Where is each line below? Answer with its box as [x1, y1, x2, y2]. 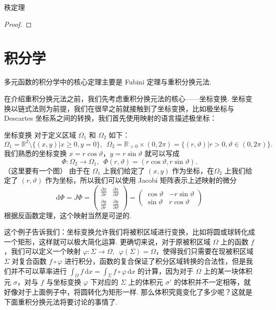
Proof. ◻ [4, 18, 32, 29]
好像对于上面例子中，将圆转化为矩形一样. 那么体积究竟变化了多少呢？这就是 [4, 286, 253, 297]
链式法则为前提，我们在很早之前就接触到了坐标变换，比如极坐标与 [17, 103, 234, 113]
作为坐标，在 [172, 165, 214, 175]
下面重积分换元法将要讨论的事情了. [4, 296, 118, 307]
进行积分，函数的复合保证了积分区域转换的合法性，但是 [64, 255, 246, 266]
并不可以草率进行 [10, 265, 67, 276]
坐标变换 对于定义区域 [4, 129, 76, 140]
